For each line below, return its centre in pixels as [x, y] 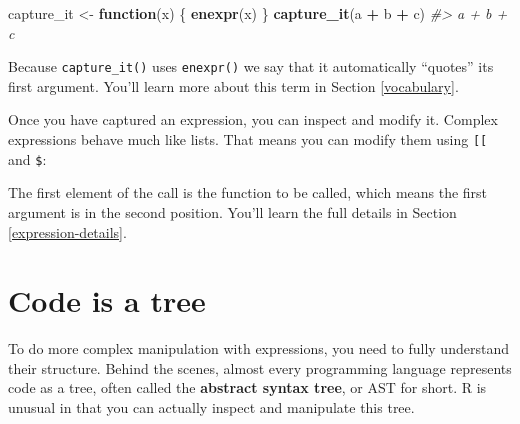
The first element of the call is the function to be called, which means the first [248, 192]
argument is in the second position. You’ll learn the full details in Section [232, 211]
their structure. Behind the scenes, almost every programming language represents [260, 367]
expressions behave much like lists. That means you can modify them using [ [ [248, 139]
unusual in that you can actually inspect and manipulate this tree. [211, 407]
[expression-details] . [67, 231]
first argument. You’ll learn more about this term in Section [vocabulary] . [233, 85]
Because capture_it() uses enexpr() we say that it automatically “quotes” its [251, 66]
